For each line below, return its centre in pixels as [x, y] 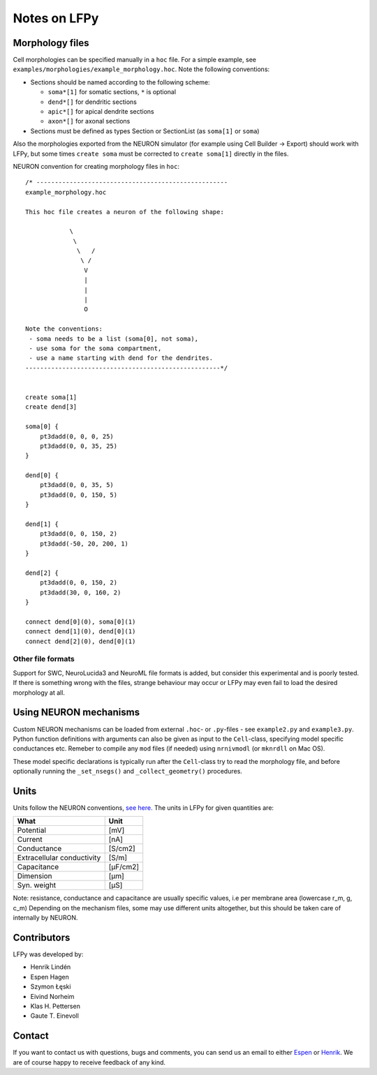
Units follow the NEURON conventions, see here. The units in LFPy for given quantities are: [143, 808]
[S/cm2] [122, 849]
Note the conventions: [64, 329]
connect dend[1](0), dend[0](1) [81, 632]
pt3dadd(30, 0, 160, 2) [80, 592]
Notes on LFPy [56, 18]
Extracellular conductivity [59, 858]
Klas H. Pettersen [55, 1006]
